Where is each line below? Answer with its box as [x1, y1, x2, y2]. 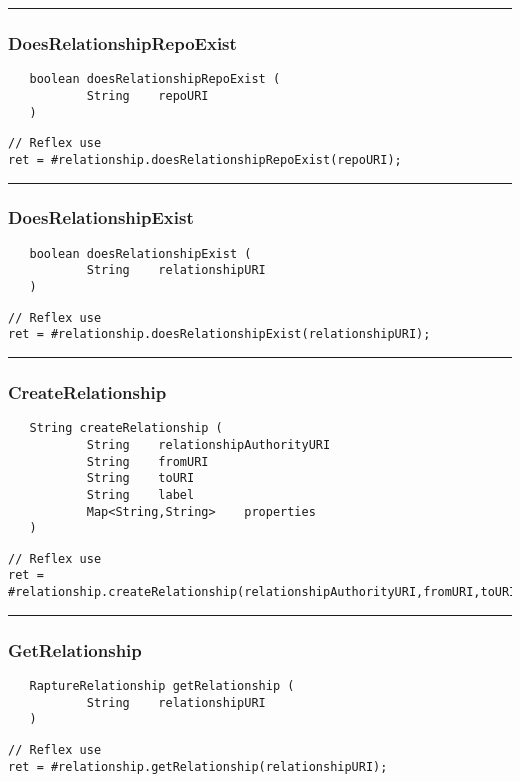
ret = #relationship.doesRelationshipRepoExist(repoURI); [8, 152, 402, 167]
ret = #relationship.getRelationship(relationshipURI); [8, 759, 388, 774]
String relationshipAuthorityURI [86, 437, 331, 452]
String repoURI [86, 88, 209, 103]
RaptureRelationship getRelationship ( [29, 679, 295, 693]
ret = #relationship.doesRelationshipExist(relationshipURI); [8, 327, 431, 342]
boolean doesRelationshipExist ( [29, 246, 252, 261]
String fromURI [86, 454, 209, 469]
